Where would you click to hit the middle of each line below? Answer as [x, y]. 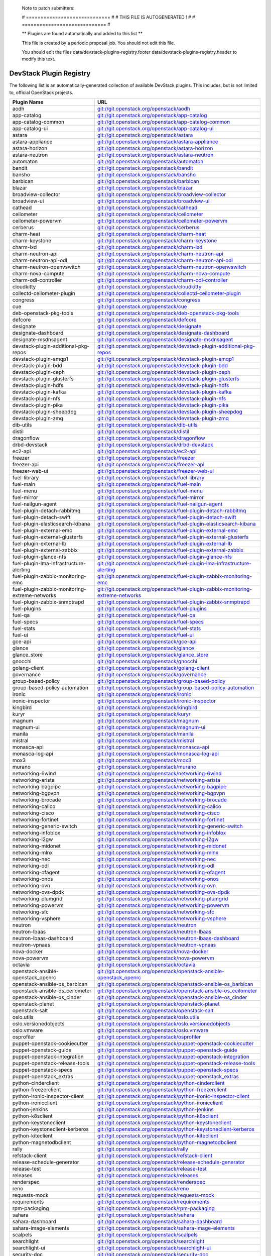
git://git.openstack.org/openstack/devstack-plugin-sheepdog [170, 412]
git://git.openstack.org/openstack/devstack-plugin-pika [163, 405]
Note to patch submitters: [48, 8]
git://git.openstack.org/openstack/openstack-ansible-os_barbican [175, 984]
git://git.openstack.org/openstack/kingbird [147, 707]
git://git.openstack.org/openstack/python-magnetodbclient [167, 1142]
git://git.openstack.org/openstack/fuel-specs [151, 622]
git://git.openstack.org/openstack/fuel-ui [146, 635]
